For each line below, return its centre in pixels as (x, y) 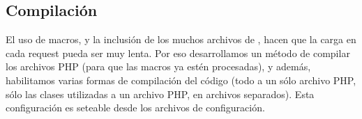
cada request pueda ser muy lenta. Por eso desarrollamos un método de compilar (178, 53)
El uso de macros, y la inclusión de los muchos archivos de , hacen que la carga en (181, 39)
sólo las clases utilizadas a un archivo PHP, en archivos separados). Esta (160, 94)
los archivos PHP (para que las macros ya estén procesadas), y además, (158, 66)
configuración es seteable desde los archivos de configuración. (135, 108)
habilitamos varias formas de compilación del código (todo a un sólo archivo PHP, (181, 80)
